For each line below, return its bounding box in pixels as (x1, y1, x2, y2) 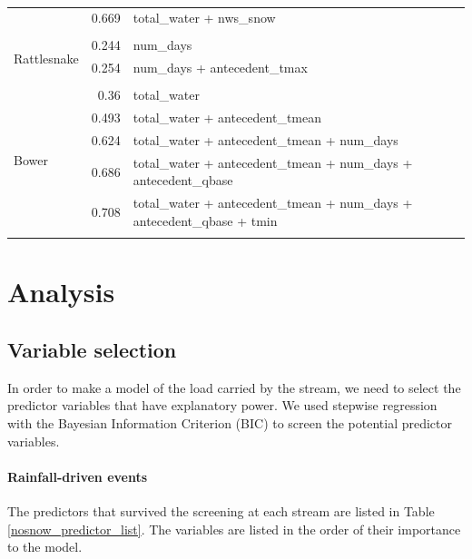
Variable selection (7, 335, 177, 363)
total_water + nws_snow (133, 8, 276, 27)
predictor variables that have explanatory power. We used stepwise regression (7, 396, 438, 415)
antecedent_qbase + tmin (133, 211, 278, 230)
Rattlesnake (14, 49, 79, 68)
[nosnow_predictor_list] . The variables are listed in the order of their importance (7, 519, 461, 538)
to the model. (7, 537, 83, 556)
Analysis (7, 273, 115, 310)
